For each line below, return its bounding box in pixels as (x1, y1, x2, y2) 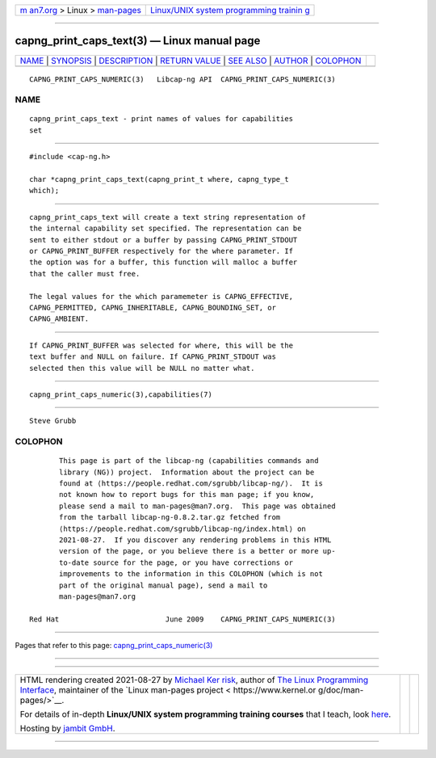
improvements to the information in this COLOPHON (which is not (59, 570, 323, 579)
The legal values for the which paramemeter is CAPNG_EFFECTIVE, (29, 292, 294, 301)
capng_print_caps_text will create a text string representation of (29, 213, 306, 221)
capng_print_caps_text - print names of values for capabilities (29, 114, 294, 124)
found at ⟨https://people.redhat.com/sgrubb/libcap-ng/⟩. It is (59, 479, 323, 488)
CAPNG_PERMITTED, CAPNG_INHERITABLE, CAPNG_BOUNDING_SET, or (29, 303, 276, 312)
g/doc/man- (317, 684, 364, 696)
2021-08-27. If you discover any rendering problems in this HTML (59, 535, 332, 545)
